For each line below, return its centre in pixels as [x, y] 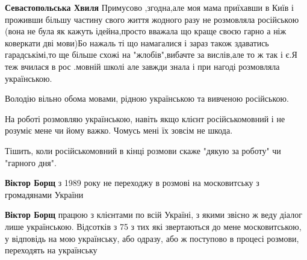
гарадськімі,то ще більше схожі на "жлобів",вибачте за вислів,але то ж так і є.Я [151, 54]
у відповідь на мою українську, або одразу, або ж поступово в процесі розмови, [152, 238]
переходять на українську [51, 250]
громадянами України [44, 194]
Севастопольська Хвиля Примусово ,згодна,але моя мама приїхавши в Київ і [149, 7]
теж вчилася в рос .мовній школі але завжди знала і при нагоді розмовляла [142, 66]
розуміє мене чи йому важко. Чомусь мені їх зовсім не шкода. [119, 130]
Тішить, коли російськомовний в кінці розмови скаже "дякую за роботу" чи [143, 150]
